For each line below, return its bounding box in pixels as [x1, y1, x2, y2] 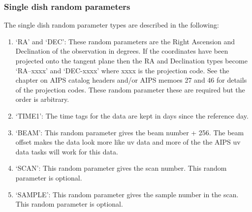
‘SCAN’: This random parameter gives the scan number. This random [15, 163, 227, 173]
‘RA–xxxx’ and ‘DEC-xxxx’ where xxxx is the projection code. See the [15, 65, 229, 75]
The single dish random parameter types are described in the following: [4, 20, 219, 30]
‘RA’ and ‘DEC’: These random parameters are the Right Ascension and [15, 36, 235, 46]
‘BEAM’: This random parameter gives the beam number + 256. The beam [15, 127, 244, 137]
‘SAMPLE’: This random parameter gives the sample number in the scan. [15, 189, 239, 199]
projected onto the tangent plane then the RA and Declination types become [15, 56, 248, 65]
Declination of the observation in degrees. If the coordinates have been [15, 46, 228, 56]
